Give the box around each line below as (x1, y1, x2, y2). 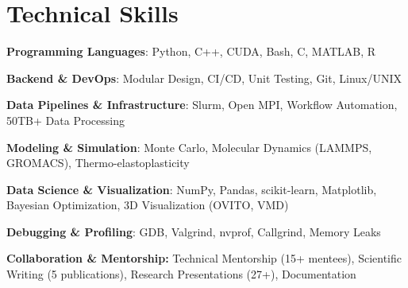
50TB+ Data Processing (6, 111, 125, 128)
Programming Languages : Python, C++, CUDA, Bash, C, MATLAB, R (6, 43, 376, 60)
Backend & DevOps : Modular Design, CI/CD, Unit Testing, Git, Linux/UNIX (6, 69, 402, 86)
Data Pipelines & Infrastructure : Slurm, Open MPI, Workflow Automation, (6, 96, 398, 113)
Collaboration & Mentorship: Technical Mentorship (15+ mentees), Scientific (6, 250, 402, 267)
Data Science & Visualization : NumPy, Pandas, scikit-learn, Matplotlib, (6, 181, 377, 197)
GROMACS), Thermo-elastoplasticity (6, 154, 190, 171)
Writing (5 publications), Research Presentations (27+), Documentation (6, 266, 356, 282)
